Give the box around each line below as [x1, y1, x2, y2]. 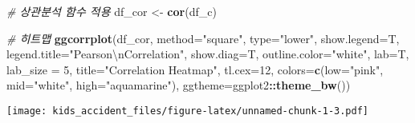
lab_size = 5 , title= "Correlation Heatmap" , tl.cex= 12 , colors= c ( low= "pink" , [6, 61, 384, 77]
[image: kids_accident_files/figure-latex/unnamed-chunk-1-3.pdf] [6, 105, 369, 117]
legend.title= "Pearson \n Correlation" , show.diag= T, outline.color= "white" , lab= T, [6, 46, 409, 62]
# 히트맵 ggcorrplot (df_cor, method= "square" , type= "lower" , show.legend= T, [6, 30, 400, 46]
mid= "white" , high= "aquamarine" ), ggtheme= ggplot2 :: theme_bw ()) [6, 77, 351, 93]
